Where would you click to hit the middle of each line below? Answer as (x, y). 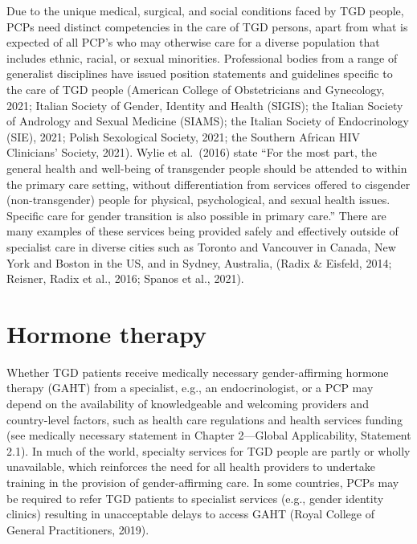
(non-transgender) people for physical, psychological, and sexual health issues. (198, 200)
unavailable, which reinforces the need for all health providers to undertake (191, 466)
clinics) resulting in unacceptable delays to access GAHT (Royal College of (190, 514)
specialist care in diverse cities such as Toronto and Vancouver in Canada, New (201, 246)
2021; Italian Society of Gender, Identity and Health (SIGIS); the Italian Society (205, 105)
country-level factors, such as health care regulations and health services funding (204, 419)
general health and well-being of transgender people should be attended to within (207, 168)
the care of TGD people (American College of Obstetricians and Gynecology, (196, 89)
